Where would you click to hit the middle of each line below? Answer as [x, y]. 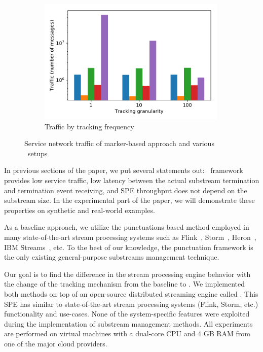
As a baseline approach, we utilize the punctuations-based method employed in [127, 227]
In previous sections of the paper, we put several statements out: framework [124, 170]
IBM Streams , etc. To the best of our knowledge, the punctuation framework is [129, 247]
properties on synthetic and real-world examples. [80, 210]
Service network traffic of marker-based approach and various [119, 143]
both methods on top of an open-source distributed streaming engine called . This [131, 293]
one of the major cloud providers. [56, 343]
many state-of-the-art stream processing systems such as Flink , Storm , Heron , [130, 237]
